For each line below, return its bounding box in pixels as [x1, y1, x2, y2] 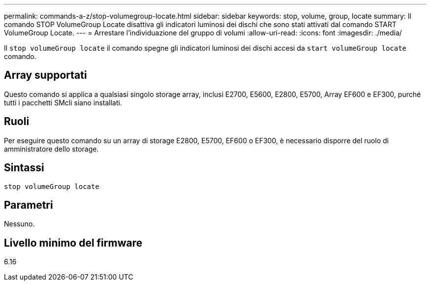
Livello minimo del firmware [4, 236, 143, 249]
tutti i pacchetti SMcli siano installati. [4, 98, 122, 107]
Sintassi [4, 161, 44, 174]
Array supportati [4, 69, 87, 82]
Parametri [4, 198, 53, 211]
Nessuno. [4, 220, 35, 228]
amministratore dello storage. [4, 144, 99, 153]
